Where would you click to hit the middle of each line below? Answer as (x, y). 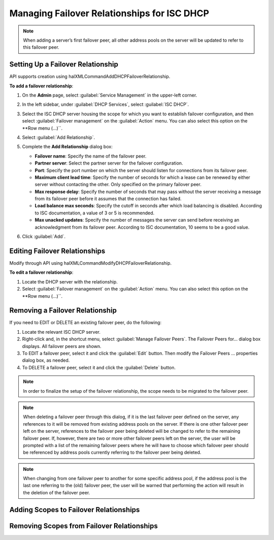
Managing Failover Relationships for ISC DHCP (109, 13)
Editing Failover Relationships (57, 251)
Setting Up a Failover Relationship (64, 64)
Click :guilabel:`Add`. (44, 237)
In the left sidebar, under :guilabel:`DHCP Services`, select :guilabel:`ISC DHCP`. (106, 105)
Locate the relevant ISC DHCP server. (61, 332)
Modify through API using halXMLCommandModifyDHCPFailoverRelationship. (91, 263)
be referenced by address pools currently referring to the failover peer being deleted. (112, 453)
